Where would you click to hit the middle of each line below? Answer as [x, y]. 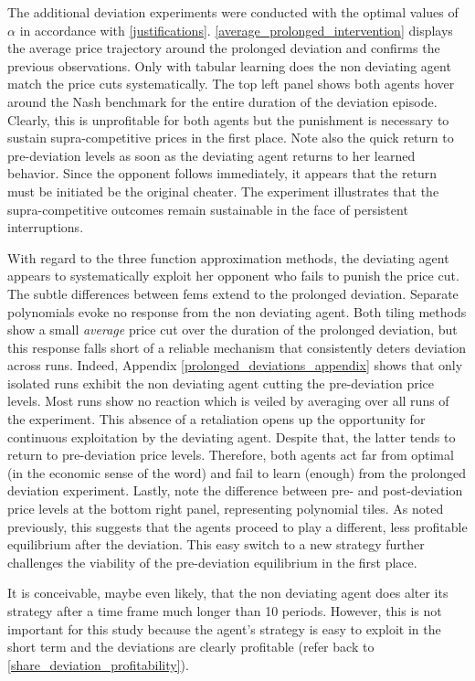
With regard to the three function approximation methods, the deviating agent [228, 257]
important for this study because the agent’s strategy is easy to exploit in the [224, 628]
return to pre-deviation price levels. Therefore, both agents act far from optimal [231, 455]
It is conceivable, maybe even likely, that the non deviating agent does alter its [228, 593]
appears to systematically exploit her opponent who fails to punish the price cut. [233, 276]
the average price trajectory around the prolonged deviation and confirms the [224, 48]
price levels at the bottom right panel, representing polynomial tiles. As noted [226, 509]
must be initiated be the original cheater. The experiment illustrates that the [223, 191]
